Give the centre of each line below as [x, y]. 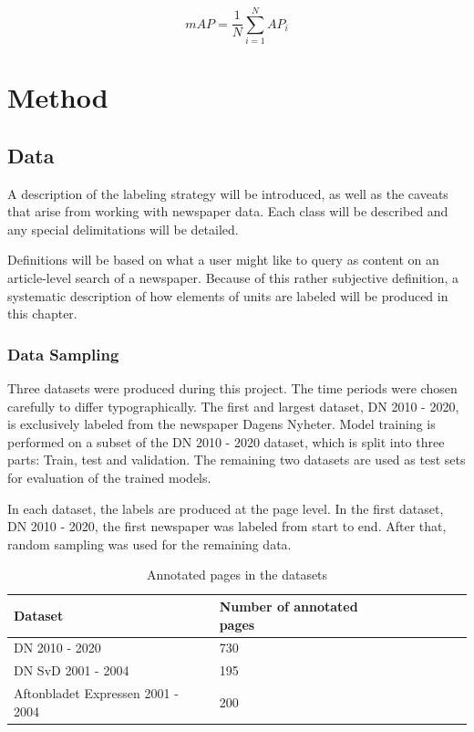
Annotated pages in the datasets [237, 575]
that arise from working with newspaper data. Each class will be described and [228, 211]
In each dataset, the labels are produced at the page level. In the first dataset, [226, 508]
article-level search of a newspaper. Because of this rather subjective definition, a [233, 278]
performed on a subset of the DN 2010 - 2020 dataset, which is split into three [226, 441]
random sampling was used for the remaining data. [149, 544]
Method [58, 97]
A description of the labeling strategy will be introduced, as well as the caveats [228, 193]
